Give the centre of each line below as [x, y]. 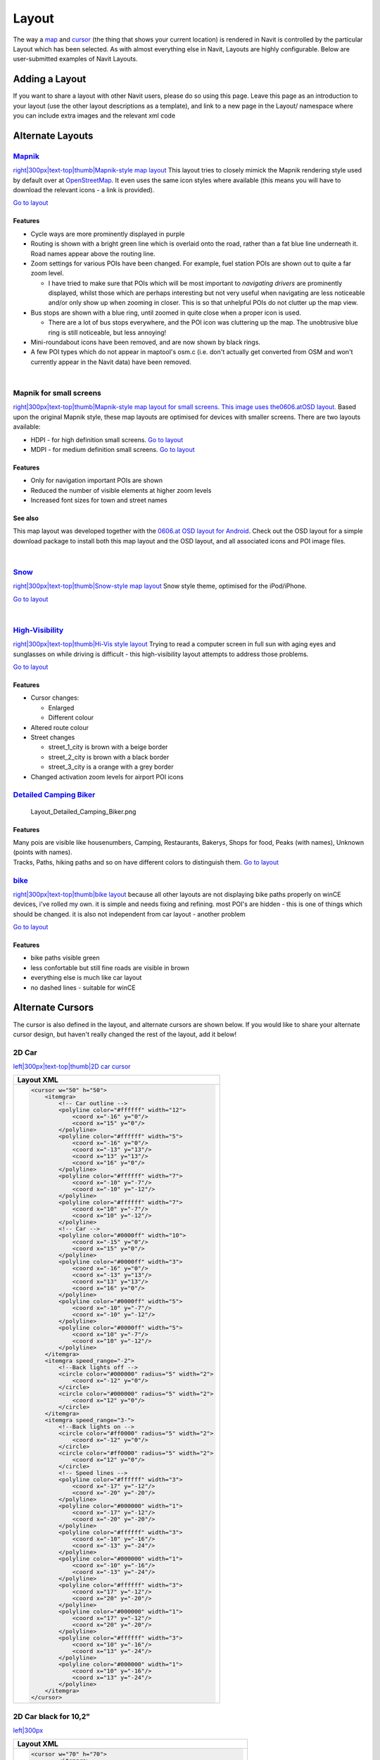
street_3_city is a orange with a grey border [111, 767]
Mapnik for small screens [57, 393]
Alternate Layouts [53, 136]
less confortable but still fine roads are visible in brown [110, 967]
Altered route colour [60, 727]
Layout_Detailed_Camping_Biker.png [83, 811]
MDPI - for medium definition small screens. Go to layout [113, 449]
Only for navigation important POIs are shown [97, 480]
